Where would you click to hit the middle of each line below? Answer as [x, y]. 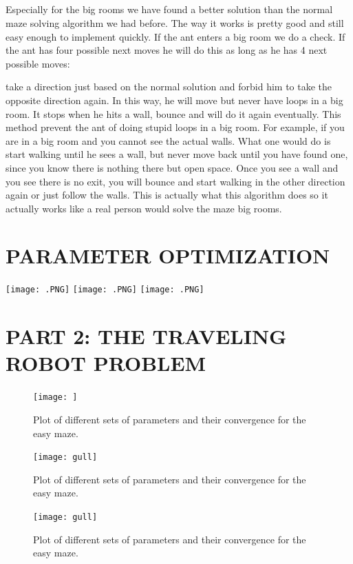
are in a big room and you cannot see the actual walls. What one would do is [168, 140]
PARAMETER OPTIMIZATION [168, 255]
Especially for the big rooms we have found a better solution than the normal [169, 9]
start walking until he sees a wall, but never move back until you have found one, [177, 154]
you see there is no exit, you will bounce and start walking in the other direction [175, 181]
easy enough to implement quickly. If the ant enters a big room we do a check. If [175, 36]
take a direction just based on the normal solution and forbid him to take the [169, 87]
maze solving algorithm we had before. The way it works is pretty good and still [175, 22]
